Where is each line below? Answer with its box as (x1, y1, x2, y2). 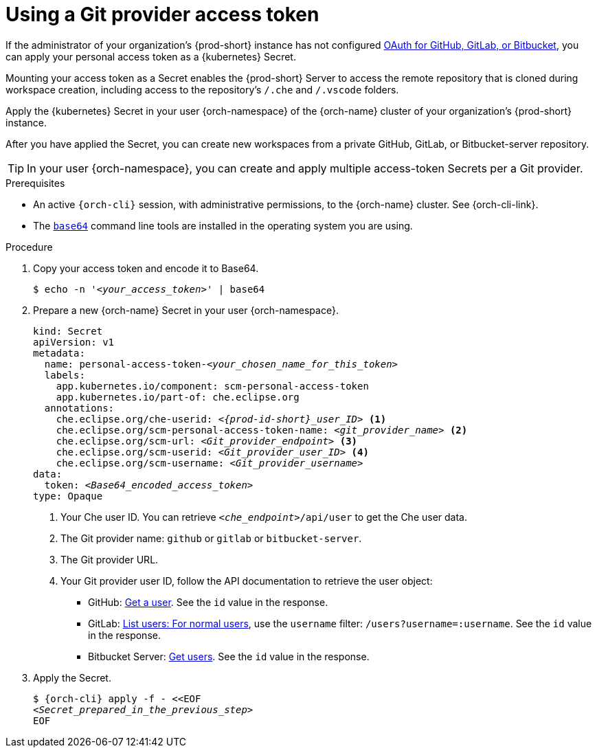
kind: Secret (33, 325, 103, 337)
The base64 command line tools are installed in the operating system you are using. (33, 219, 413, 232)
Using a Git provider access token (5, 3, 319, 26)
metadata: (33, 347, 85, 359)
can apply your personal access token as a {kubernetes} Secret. (5, 50, 296, 63)
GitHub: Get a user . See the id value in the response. (88, 596, 328, 608)
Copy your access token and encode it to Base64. (33, 262, 259, 274)
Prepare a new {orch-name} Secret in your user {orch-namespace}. (33, 304, 339, 316)
